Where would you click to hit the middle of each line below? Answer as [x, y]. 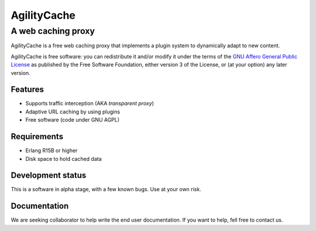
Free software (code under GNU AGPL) [73, 120]
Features [27, 90]
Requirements [37, 137]
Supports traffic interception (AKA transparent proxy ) [90, 104]
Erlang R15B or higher [51, 151]
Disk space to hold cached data [63, 158]
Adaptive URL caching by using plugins [73, 112]
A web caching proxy [53, 31]
